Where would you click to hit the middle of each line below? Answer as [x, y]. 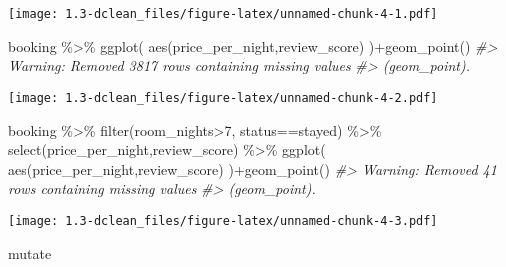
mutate [30, 252]
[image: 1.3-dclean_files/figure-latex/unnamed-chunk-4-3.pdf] [223, 220]
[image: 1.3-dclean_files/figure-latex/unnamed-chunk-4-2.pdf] [223, 97]
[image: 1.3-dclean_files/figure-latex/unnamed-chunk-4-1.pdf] [223, 14]
